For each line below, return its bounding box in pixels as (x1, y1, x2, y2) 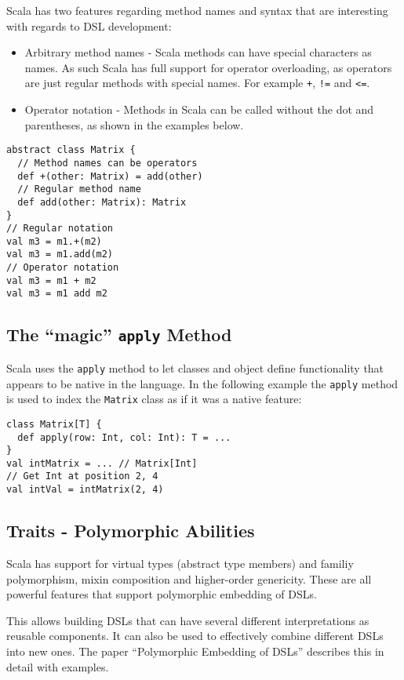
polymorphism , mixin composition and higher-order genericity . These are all (6, 570, 372, 587)
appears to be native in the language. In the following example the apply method (6, 375, 399, 391)
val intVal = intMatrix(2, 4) (6, 484, 164, 496)
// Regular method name (17, 184, 141, 195)
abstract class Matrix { (6, 144, 136, 156)
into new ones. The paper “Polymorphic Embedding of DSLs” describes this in (6, 642, 384, 659)
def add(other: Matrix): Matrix (17, 196, 187, 208)
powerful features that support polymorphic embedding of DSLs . (6, 586, 317, 602)
